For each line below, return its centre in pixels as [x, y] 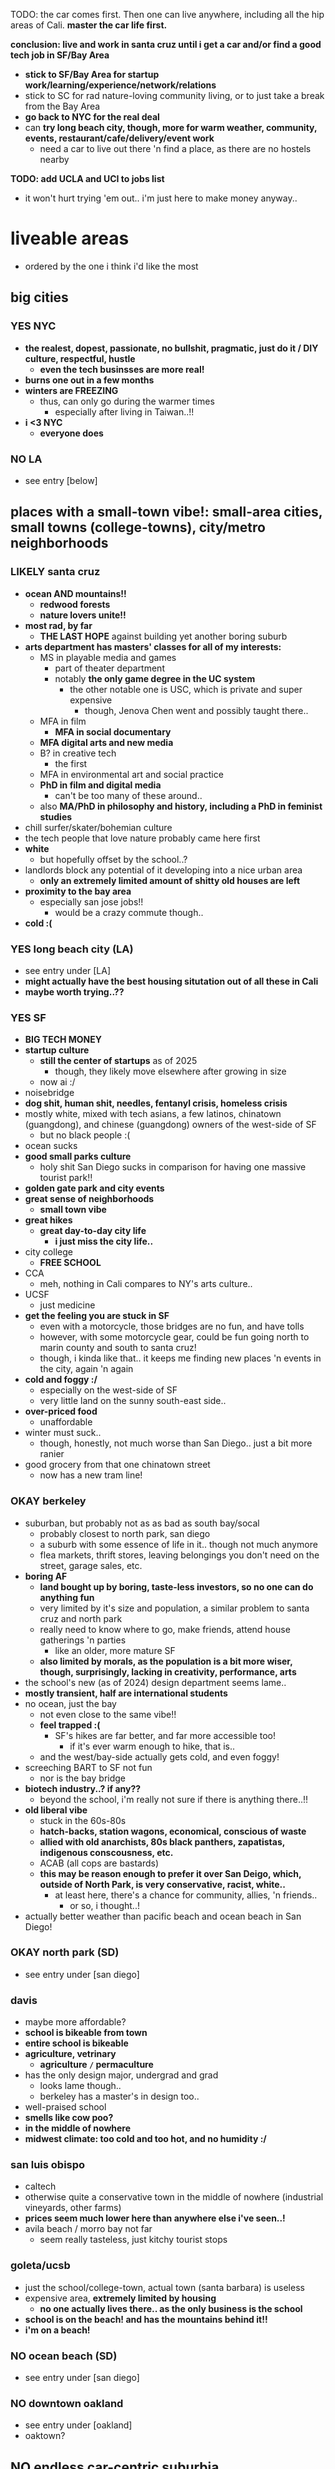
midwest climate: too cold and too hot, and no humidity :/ [145, 2139]
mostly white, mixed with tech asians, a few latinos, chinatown [153, 1114]
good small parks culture [78, 1156]
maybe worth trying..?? [74, 991]
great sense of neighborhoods [89, 1199]
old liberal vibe [56, 1810]
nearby [54, 159]
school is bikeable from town [86, 2033]
